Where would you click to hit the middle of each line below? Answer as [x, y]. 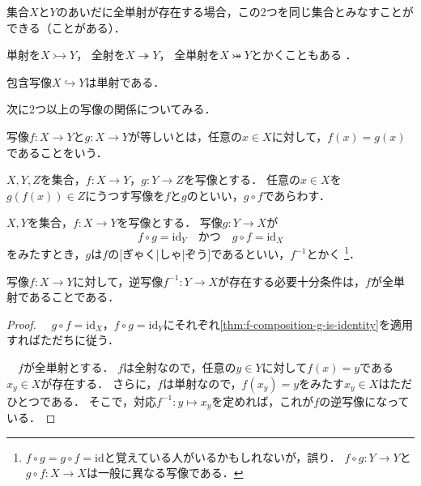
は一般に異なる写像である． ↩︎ [165, 473]
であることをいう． [57, 152]
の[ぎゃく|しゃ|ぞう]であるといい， [199, 254]
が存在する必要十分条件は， [292, 281]
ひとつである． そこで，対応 [81, 401]
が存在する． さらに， [99, 383]
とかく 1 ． [334, 253]
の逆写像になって [364, 401]
